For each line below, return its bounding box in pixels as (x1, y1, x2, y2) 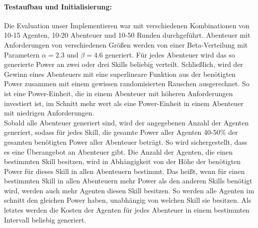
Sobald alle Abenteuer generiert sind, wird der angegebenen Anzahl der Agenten (4, 117, 249, 127)
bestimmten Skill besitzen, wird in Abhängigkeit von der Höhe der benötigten (4, 156, 241, 167)
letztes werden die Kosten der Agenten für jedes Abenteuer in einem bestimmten (4, 205, 250, 215)
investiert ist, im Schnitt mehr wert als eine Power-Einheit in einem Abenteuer (4, 98, 244, 108)
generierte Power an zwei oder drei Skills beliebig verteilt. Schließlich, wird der (4, 59, 243, 69)
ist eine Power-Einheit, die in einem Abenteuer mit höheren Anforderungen (4, 88, 233, 98)
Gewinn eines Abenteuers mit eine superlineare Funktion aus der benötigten (4, 68, 236, 79)
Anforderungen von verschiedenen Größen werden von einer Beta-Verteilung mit (4, 39, 248, 50)
